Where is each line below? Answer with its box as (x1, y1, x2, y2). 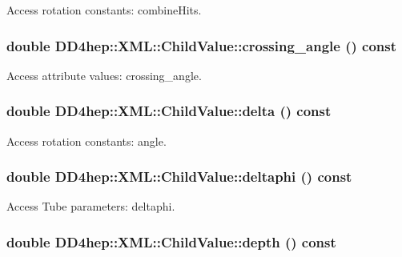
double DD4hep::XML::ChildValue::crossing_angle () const (6, 35, 397, 55)
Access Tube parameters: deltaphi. (6, 198, 175, 215)
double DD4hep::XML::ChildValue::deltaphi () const (6, 167, 352, 187)
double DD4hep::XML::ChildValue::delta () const (6, 101, 332, 121)
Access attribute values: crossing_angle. (6, 66, 202, 83)
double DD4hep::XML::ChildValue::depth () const (6, 231, 336, 251)
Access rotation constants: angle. (6, 132, 167, 149)
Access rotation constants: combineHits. (6, 2, 202, 18)
